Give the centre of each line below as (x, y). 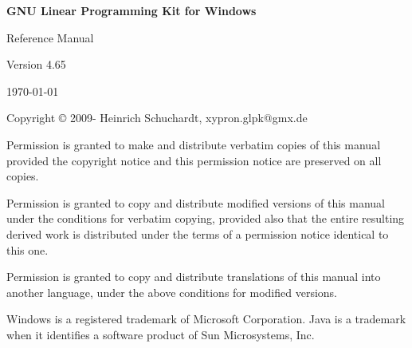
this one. (27, 249)
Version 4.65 (36, 64)
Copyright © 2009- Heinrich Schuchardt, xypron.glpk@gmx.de (157, 118)
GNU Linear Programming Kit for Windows (131, 10)
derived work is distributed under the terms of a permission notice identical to (198, 233)
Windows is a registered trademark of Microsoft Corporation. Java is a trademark (206, 319)
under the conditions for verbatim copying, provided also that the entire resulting (206, 218)
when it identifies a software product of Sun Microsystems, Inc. (161, 334)
